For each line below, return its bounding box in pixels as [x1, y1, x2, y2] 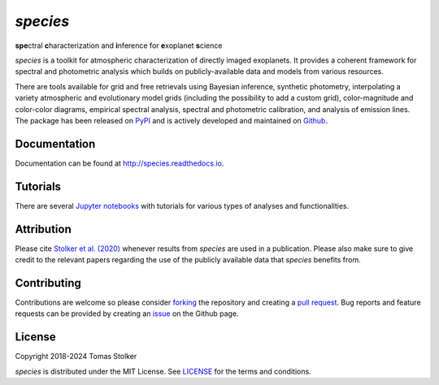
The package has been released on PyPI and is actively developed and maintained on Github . [15, 115, 328, 125]
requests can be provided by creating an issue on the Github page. [15, 309, 239, 318]
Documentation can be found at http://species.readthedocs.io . [15, 158, 224, 168]
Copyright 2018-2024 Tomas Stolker [15, 352, 137, 361]
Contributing [15, 276, 81, 290]
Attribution [15, 222, 72, 236]
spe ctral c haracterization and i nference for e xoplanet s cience [15, 41, 223, 50]
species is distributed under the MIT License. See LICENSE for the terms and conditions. [15, 366, 312, 376]
